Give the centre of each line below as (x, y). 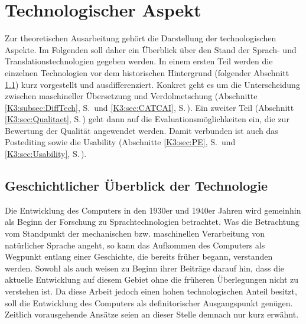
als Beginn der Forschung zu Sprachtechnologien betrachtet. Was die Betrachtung (152, 222)
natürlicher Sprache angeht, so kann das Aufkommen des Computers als (135, 245)
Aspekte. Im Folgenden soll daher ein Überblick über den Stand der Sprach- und (151, 49)
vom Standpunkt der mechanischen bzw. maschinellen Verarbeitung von (135, 233)
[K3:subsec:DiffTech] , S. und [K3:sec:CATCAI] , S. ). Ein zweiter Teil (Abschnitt (149, 107)
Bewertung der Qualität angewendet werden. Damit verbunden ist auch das (141, 130)
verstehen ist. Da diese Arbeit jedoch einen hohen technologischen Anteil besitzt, (151, 291)
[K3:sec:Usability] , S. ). (46, 154)
